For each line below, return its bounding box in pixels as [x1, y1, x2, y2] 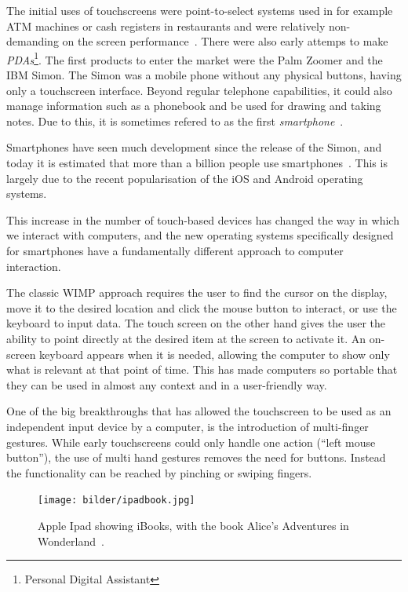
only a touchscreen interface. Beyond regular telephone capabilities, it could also [6, 82, 392, 98]
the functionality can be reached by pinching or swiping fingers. [6, 464, 312, 481]
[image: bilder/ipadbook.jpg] [38, 495, 195, 506]
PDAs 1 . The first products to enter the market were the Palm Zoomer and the [6, 49, 383, 68]
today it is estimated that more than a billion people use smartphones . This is [6, 155, 388, 170]
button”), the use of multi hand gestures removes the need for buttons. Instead [6, 449, 386, 466]
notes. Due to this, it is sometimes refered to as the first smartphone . [6, 112, 344, 129]
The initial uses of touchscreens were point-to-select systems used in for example [6, 2, 393, 18]
